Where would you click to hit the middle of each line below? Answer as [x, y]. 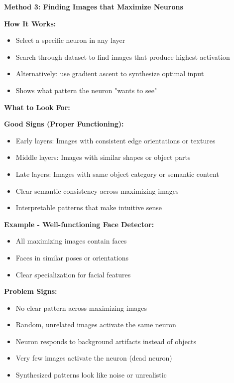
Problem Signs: [31, 291]
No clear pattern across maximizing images [81, 308]
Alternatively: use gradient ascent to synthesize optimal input [110, 73]
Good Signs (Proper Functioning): [64, 124]
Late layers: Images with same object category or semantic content [117, 174]
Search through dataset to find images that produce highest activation [123, 57]
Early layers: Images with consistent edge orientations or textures [116, 140]
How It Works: [30, 23]
